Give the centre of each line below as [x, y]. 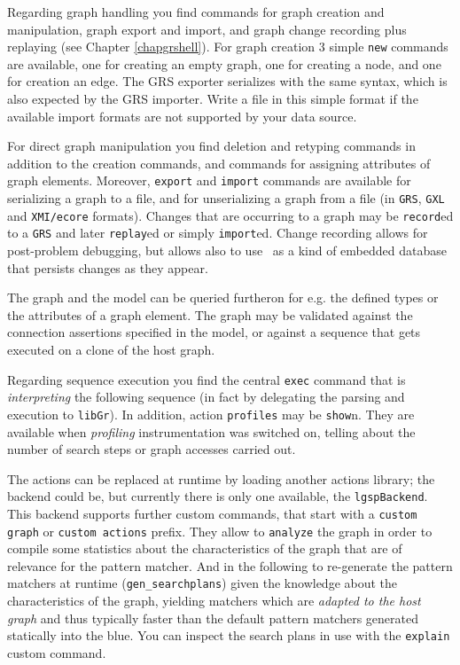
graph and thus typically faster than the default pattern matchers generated [213, 618]
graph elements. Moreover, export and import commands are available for [209, 180]
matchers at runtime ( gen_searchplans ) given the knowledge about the [203, 583]
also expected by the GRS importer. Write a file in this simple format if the [213, 99]
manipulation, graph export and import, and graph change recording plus [207, 29]
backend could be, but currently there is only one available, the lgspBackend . [218, 496]
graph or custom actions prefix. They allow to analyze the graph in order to [220, 531]
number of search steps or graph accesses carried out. [152, 449]
